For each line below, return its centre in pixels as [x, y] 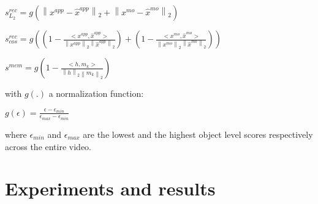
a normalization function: [96, 93]
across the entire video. [48, 146]
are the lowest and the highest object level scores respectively [198, 134]
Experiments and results [110, 188]
